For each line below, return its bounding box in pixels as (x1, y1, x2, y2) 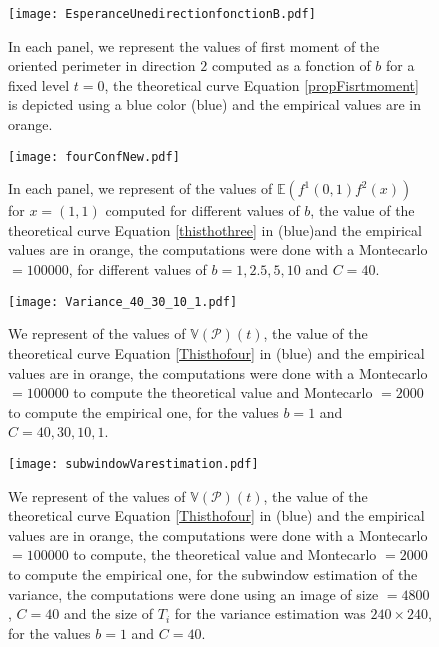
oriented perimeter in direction (8, 55, 196, 76)
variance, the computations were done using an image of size (8, 583, 379, 604)
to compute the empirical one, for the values (8, 401, 279, 422)
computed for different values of (105, 200, 300, 221)
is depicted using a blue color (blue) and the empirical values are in (8, 94, 421, 115)
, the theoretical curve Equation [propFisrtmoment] (104, 74, 419, 95)
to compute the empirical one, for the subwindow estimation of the (8, 563, 418, 584)
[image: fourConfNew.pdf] (8, 149, 180, 164)
